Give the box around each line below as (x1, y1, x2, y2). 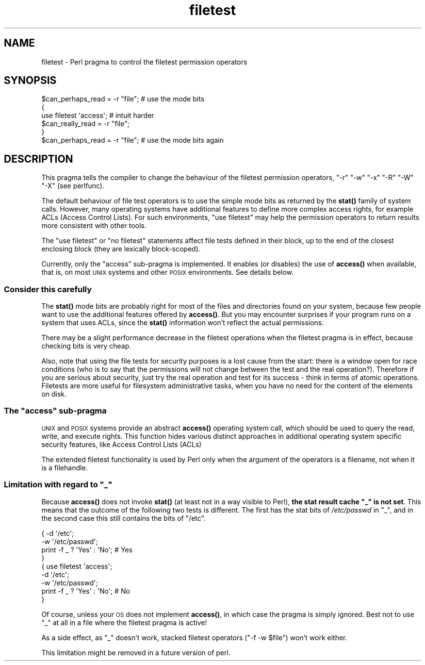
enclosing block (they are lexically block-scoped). (41, 245, 200, 253)
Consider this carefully (4, 284, 92, 294)
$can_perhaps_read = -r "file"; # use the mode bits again (41, 136, 224, 145)
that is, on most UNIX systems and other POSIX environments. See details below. (41, 268, 294, 277)
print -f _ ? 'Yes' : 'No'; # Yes (41, 545, 132, 554)
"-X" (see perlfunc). (41, 182, 104, 190)
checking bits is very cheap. (41, 342, 131, 350)
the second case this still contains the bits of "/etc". (41, 514, 206, 522)
